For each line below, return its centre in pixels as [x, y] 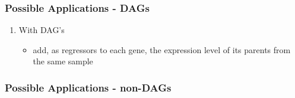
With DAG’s [42, 30]
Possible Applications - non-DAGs [88, 87]
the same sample [63, 61]
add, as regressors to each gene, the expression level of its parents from [162, 49]
